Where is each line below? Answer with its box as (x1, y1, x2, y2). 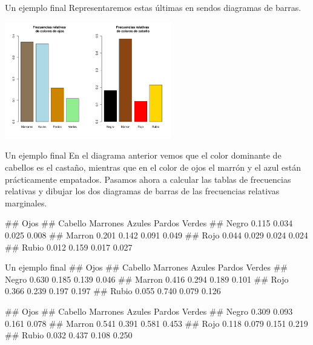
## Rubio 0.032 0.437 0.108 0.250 (5, 329, 133, 341)
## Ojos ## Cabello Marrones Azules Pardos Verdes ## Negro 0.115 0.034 (5, 217, 293, 229)
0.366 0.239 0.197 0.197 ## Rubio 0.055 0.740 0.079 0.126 (5, 284, 221, 297)
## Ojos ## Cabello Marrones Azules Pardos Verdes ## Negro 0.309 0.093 (5, 305, 293, 317)
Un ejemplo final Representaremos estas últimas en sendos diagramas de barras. (5, 1, 301, 13)
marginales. (5, 196, 47, 209)
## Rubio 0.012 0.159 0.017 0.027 (5, 240, 133, 253)
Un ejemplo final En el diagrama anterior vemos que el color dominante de (5, 149, 282, 162)
